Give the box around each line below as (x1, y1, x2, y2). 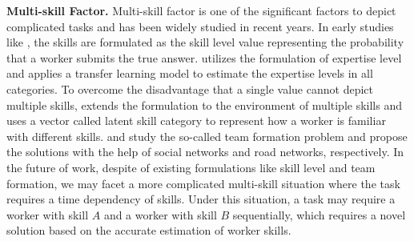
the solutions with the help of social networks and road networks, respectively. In (6, 143, 404, 160)
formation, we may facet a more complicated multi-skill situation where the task (6, 175, 400, 191)
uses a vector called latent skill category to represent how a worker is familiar (6, 112, 386, 129)
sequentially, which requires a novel (232, 206, 406, 223)
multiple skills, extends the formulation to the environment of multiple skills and (6, 96, 402, 113)
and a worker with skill (103, 206, 217, 223)
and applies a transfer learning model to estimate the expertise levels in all (6, 65, 373, 82)
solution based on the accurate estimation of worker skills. (6, 222, 291, 239)
